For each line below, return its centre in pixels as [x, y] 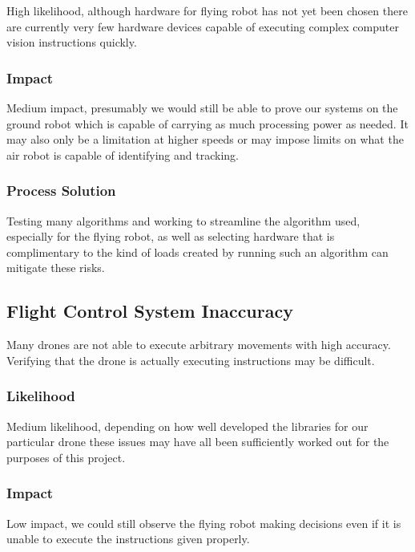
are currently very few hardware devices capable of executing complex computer [203, 26]
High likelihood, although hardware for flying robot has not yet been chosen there [207, 10]
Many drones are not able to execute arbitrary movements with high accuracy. [199, 345]
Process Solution [61, 191]
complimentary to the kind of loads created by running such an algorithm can [197, 252]
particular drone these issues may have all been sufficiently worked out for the [198, 442]
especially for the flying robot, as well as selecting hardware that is [171, 236]
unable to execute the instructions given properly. [128, 539]
